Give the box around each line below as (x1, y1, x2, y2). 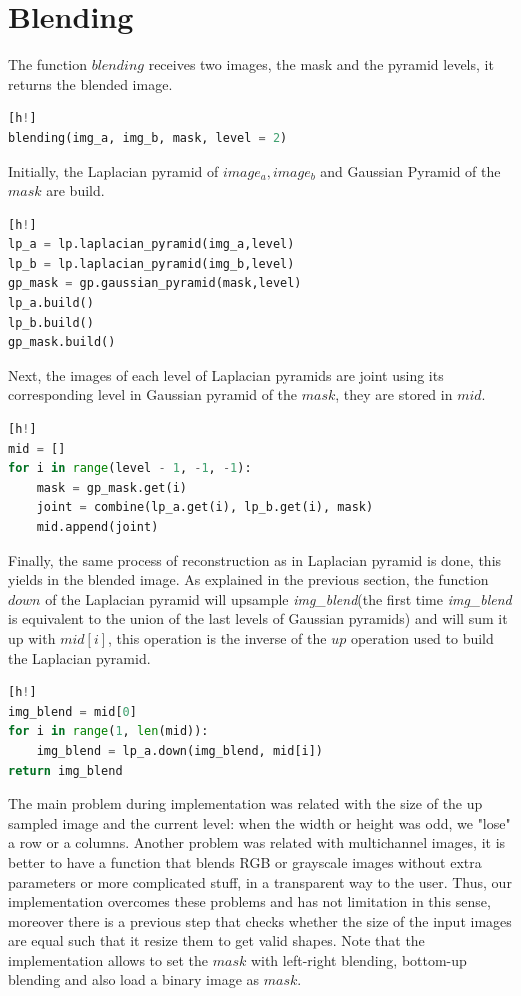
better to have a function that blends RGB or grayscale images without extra (8, 851, 482, 872)
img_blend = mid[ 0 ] (8, 704, 137, 719)
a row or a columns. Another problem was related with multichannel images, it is (8, 832, 506, 853)
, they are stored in (335, 384, 453, 405)
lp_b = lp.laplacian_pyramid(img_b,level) (8, 256, 295, 271)
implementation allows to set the (8, 949, 209, 970)
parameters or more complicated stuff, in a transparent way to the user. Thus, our (8, 871, 512, 892)
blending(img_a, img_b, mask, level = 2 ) (8, 130, 288, 145)
